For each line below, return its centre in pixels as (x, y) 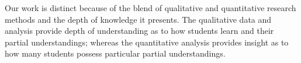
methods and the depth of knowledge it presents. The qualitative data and (138, 19)
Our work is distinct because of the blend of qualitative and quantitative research (150, 8)
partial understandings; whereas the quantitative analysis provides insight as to (147, 42)
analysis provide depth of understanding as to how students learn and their (139, 31)
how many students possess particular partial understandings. (115, 53)
